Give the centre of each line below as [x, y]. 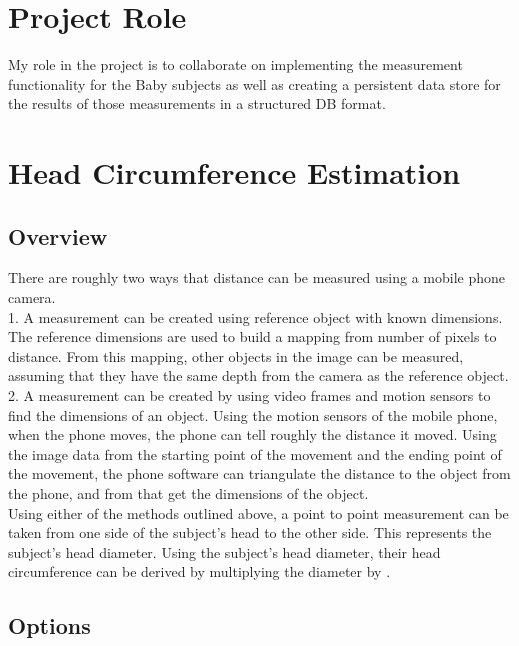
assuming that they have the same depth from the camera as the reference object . [258, 375]
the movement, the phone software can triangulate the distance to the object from [259, 473]
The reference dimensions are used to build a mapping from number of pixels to [252, 336]
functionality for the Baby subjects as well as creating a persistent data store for [254, 83]
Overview [58, 235]
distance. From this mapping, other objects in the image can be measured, [236, 355]
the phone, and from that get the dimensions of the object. [188, 493]
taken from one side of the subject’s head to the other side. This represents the [250, 532]
